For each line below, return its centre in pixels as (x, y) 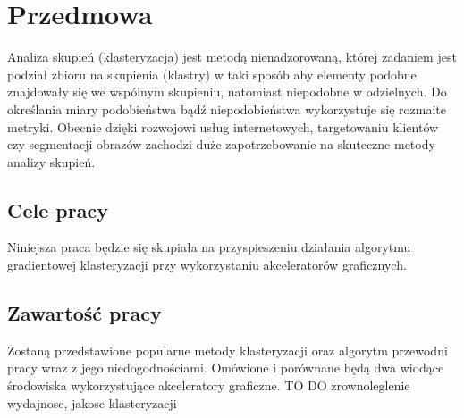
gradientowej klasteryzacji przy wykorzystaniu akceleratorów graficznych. (207, 265)
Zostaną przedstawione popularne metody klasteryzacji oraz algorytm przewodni (228, 350)
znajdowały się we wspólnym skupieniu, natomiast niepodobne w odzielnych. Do (227, 92)
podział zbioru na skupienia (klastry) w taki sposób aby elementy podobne (212, 74)
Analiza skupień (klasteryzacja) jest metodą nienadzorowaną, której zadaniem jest (232, 57)
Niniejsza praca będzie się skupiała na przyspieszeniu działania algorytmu (209, 247)
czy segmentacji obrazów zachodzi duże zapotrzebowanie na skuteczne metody (221, 144)
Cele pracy (58, 209)
